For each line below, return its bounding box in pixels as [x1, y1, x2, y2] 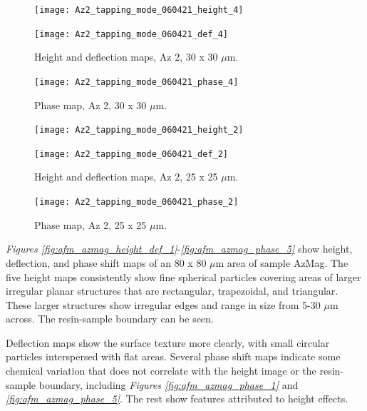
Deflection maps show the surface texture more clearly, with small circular [6, 335, 330, 350]
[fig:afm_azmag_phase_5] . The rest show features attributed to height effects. [6, 391, 348, 406]
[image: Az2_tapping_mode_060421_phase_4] [34, 76, 239, 87]
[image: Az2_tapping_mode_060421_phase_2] [34, 197, 239, 208]
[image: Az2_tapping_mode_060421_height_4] [34, 5, 244, 15]
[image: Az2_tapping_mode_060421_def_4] [34, 29, 229, 39]
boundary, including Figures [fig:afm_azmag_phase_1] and [38, 377, 299, 392]
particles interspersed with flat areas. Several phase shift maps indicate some [6, 349, 341, 364]
